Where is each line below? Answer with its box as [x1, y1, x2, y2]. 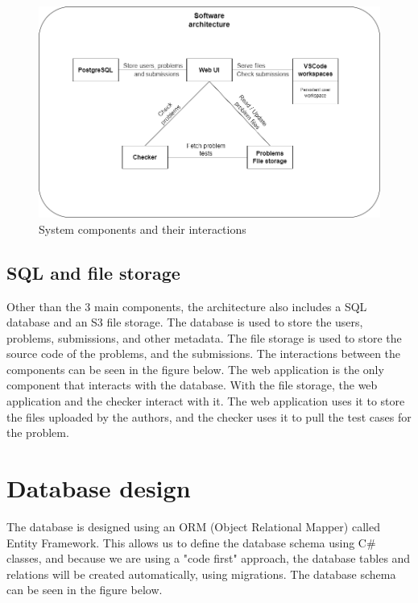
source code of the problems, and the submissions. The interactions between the [6, 345, 401, 362]
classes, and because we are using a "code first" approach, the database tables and [6, 550, 411, 567]
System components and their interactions [39, 220, 246, 237]
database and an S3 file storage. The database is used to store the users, [6, 314, 363, 331]
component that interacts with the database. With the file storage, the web [6, 376, 378, 393]
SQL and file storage [6, 260, 180, 285]
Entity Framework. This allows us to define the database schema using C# [6, 534, 376, 551]
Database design [6, 472, 191, 505]
